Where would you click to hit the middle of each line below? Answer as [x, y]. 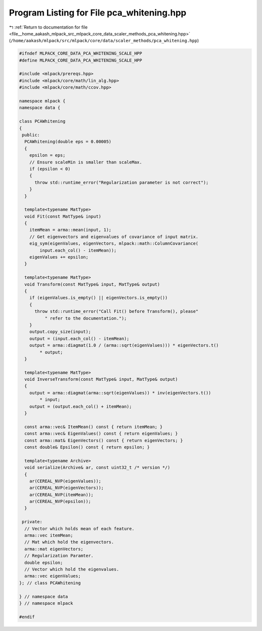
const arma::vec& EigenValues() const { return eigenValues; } [101, 434]
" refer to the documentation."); [86, 318]
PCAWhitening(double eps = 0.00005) [68, 142]
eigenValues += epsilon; [59, 257]
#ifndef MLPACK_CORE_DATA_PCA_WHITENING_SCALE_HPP [81, 54]
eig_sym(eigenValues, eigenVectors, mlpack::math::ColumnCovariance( [114, 243]
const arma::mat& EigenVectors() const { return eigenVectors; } [104, 440]
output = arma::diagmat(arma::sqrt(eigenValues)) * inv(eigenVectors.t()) [120, 393]
